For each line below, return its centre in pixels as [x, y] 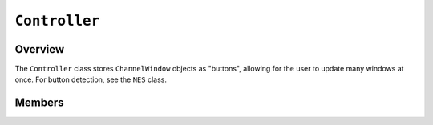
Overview [40, 49]
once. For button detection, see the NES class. [91, 79]
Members [39, 103]
